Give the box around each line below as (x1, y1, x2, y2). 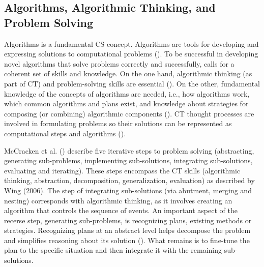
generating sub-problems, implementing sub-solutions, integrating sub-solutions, (4, 155, 253, 166)
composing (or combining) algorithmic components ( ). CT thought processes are (4, 108, 254, 118)
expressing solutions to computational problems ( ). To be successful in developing (4, 48, 258, 59)
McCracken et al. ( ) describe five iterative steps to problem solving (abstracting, (4, 145, 254, 156)
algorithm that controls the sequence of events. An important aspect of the (4, 205, 238, 216)
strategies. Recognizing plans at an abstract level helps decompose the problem (4, 225, 251, 235)
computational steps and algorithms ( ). (4, 128, 126, 138)
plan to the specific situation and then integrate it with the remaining (4, 245, 222, 255)
